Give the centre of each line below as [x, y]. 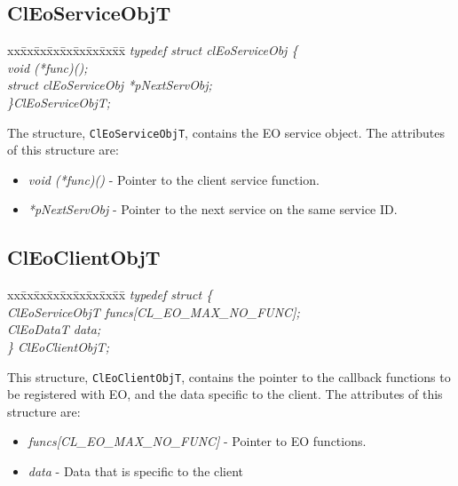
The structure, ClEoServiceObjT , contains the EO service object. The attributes [226, 132]
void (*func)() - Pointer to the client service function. [174, 179]
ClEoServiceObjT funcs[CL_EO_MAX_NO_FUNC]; [154, 311]
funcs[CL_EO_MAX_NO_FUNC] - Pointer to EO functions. [197, 441]
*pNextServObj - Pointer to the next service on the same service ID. [213, 209]
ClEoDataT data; [54, 329]
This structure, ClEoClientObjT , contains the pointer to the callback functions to [229, 376]
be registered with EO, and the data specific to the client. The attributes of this [225, 394]
